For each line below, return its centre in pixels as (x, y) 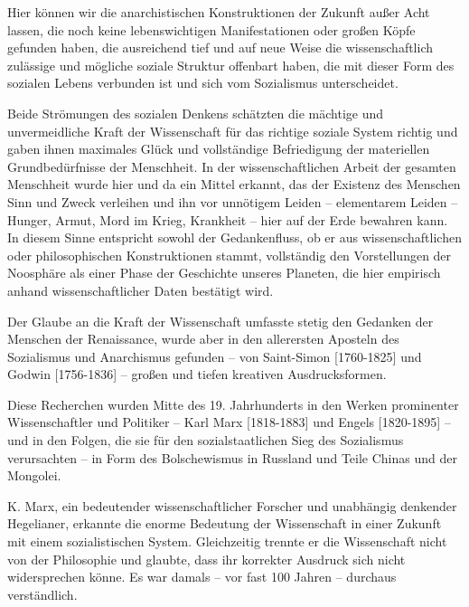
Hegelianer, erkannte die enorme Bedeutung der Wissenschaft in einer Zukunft (225, 523)
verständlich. (42, 594)
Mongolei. (34, 475)
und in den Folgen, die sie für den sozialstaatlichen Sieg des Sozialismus (206, 440)
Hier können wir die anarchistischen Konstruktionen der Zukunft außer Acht (219, 12)
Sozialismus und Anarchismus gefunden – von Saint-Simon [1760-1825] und (215, 356)
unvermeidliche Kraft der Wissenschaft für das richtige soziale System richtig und (233, 131)
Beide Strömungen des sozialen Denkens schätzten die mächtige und (196, 113)
